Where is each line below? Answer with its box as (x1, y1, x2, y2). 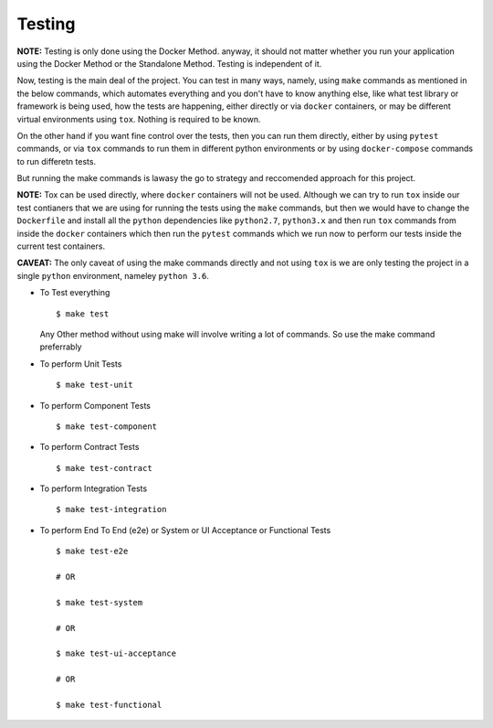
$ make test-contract (56, 463, 152, 473)
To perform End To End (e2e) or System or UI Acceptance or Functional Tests (39, 524, 331, 535)
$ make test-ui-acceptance (56, 648, 177, 658)
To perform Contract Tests (39, 442, 140, 453)
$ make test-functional (56, 700, 163, 710)
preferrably (39, 341, 82, 352)
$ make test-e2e (56, 546, 129, 557)
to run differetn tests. (16, 155, 96, 166)
